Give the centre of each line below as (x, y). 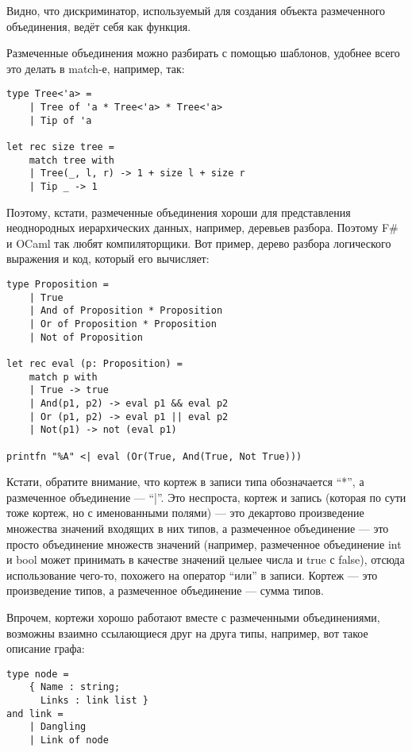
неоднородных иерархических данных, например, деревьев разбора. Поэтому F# (202, 228)
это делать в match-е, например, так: (96, 68)
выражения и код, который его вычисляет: (108, 258)
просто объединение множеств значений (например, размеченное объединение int (204, 544)
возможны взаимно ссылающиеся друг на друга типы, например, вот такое (187, 632)
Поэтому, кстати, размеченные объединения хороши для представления (179, 212)
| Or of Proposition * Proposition (123, 324)
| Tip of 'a (60, 120)
